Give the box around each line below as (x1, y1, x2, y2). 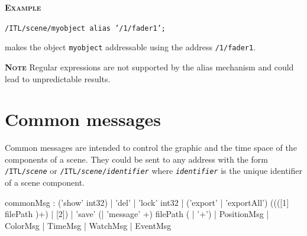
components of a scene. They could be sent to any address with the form (5, 153, 268, 165)
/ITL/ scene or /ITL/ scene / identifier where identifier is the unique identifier (5, 164, 302, 177)
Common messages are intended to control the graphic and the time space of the (5, 141, 297, 154)
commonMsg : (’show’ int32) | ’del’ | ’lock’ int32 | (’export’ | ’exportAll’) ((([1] (5, 196, 289, 208)
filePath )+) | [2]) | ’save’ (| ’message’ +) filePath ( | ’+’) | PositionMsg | (5, 208, 269, 220)
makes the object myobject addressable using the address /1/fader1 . (5, 41, 256, 53)
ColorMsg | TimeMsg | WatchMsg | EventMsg (5, 219, 172, 231)
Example (5, 1, 41, 13)
